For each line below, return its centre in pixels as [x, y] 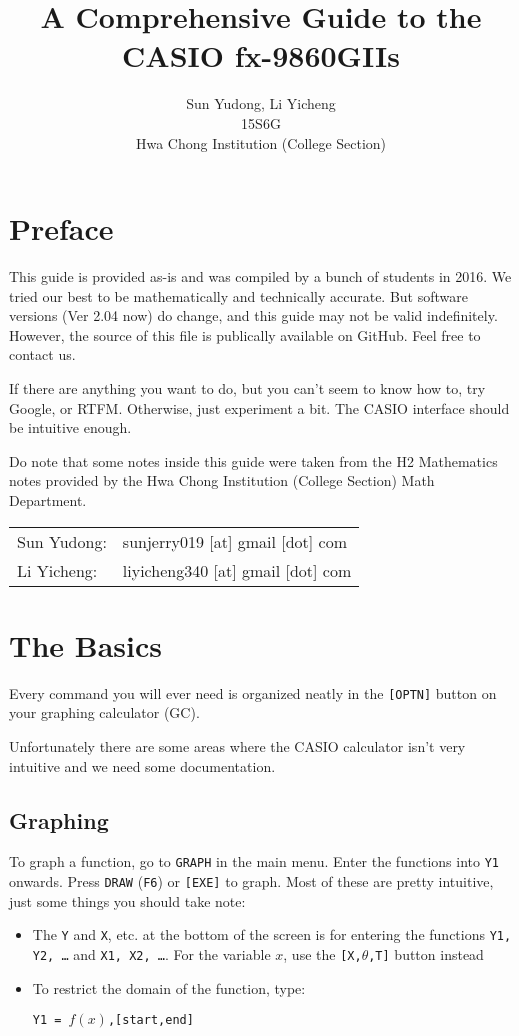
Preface [61, 228]
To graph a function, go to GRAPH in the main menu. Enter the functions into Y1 [254, 861]
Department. [48, 499]
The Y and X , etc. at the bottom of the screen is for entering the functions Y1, [272, 934]
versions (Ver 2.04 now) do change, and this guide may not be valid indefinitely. [253, 315]
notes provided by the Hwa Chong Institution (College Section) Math [222, 480]
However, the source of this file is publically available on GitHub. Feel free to [245, 334]
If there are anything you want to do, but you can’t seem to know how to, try [247, 388]
